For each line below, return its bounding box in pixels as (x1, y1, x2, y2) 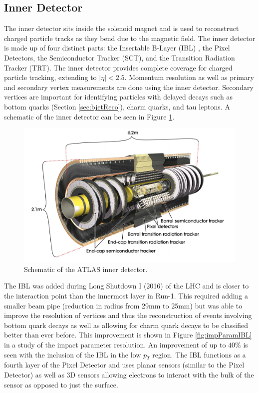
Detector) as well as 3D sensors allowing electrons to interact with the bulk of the (4, 369, 254, 379)
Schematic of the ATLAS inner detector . (24, 263, 148, 274)
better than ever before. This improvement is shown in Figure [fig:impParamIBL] (4, 329, 252, 340)
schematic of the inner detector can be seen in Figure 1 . (4, 111, 175, 121)
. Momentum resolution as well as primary (124, 72, 254, 82)
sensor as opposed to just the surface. (4, 379, 118, 389)
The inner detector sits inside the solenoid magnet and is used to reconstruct (4, 23, 239, 33)
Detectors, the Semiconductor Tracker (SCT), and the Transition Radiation (4, 52, 235, 62)
